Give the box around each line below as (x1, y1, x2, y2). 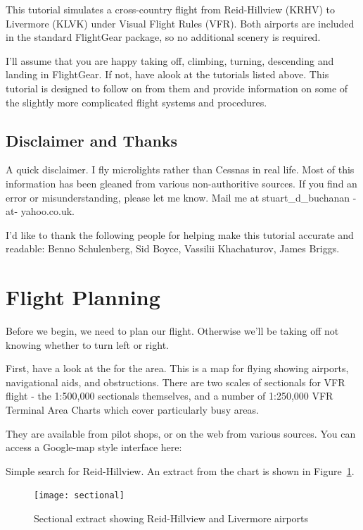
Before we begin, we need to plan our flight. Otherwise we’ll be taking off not (6, 323, 339, 338)
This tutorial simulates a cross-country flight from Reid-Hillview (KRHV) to (6, 2, 335, 16)
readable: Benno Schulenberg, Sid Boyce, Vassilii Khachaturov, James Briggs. (6, 241, 340, 256)
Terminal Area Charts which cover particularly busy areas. (6, 402, 259, 417)
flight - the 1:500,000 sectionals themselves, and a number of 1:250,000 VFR (6, 388, 333, 403)
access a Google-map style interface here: (6, 440, 182, 455)
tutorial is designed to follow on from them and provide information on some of (6, 80, 348, 95)
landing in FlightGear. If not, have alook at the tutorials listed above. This (6, 67, 329, 82)
